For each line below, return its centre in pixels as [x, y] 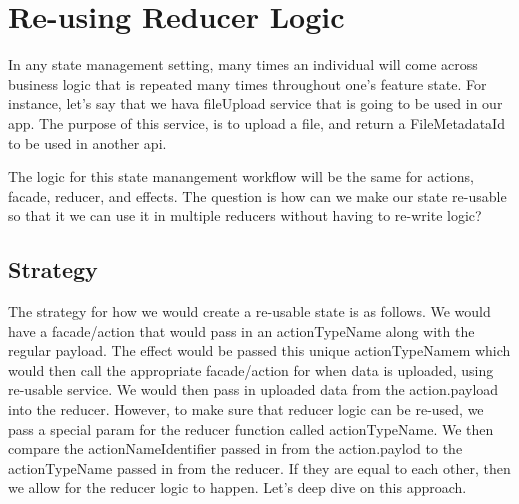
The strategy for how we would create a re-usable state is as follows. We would [249, 311]
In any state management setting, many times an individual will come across [243, 64]
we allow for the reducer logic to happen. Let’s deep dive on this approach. [237, 487]
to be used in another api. [87, 142]
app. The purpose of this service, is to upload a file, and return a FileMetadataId [256, 122]
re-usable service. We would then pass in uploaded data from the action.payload [253, 389]
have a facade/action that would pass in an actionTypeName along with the [241, 330]
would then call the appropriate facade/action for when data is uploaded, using [251, 369]
